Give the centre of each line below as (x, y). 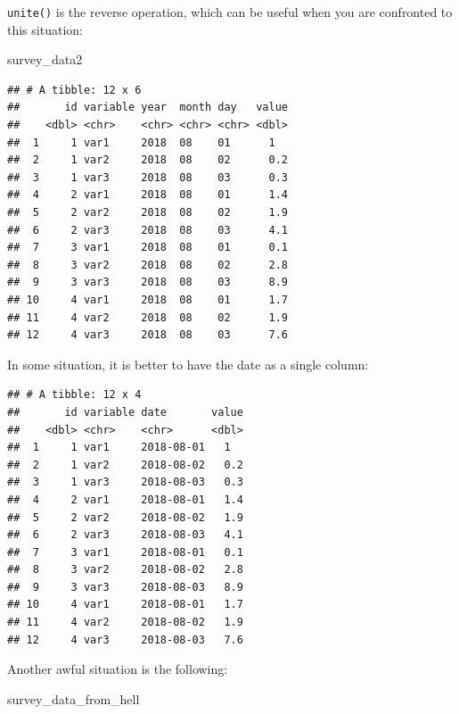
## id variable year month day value (148, 108)
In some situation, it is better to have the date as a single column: (188, 364)
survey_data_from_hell (74, 698)
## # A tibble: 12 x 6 (74, 90)
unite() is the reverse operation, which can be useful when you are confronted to (230, 12)
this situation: (45, 29)
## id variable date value (125, 412)
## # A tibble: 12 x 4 (74, 395)
